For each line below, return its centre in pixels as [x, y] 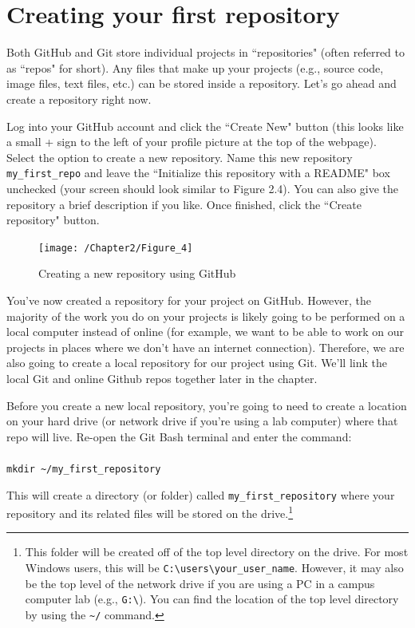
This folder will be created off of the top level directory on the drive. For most [217, 552]
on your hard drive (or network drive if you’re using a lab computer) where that [202, 421]
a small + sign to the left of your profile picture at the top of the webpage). [192, 142]
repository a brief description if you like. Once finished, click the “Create [184, 204]
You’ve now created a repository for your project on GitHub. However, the [189, 300]
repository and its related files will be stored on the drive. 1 [150, 512]
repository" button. [53, 220]
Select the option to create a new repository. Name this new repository [180, 157]
